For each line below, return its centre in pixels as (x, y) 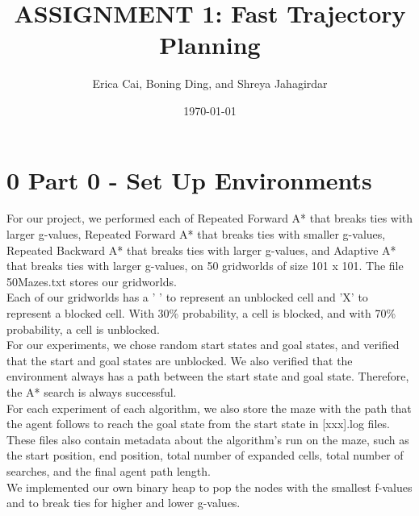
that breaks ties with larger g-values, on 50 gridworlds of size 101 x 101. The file (205, 266)
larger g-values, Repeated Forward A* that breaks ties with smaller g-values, (196, 234)
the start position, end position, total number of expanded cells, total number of (205, 455)
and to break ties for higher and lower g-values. (124, 503)
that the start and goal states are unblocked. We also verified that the (180, 360)
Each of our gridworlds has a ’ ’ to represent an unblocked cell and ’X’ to (187, 297)
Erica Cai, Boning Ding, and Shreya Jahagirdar (210, 83)
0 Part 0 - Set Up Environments (189, 179)
